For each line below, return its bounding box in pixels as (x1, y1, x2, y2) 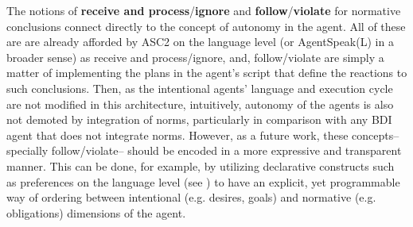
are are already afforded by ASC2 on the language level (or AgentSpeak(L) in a (6, 33, 394, 50)
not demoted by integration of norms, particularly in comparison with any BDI (6, 111, 392, 128)
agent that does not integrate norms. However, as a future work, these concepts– (6, 126, 399, 143)
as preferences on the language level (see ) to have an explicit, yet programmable (6, 173, 400, 190)
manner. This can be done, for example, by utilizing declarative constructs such (6, 157, 395, 174)
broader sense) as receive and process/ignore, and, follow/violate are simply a (6, 48, 384, 65)
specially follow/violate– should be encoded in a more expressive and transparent (6, 142, 402, 159)
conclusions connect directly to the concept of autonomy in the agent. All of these (6, 17, 406, 34)
